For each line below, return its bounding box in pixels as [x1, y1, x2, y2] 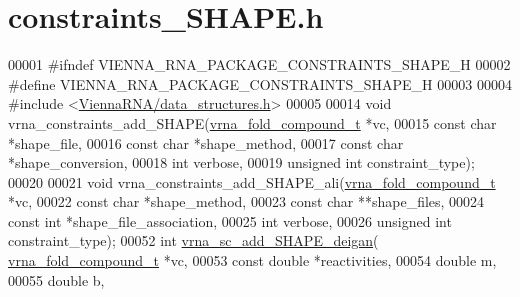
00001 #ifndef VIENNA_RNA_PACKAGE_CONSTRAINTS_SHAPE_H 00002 [8, 54, 511, 75]
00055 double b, [8, 269, 105, 290]
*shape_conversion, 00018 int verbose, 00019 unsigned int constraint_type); [8, 152, 475, 173]
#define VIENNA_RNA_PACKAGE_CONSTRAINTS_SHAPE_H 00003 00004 [8, 73, 512, 94]
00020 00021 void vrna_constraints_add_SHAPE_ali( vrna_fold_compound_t [8, 171, 496, 192]
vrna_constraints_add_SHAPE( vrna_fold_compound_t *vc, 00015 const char [8, 112, 497, 133]
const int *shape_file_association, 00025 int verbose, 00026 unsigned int [8, 210, 452, 231]
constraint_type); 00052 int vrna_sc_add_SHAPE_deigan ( [8, 230, 379, 251]
